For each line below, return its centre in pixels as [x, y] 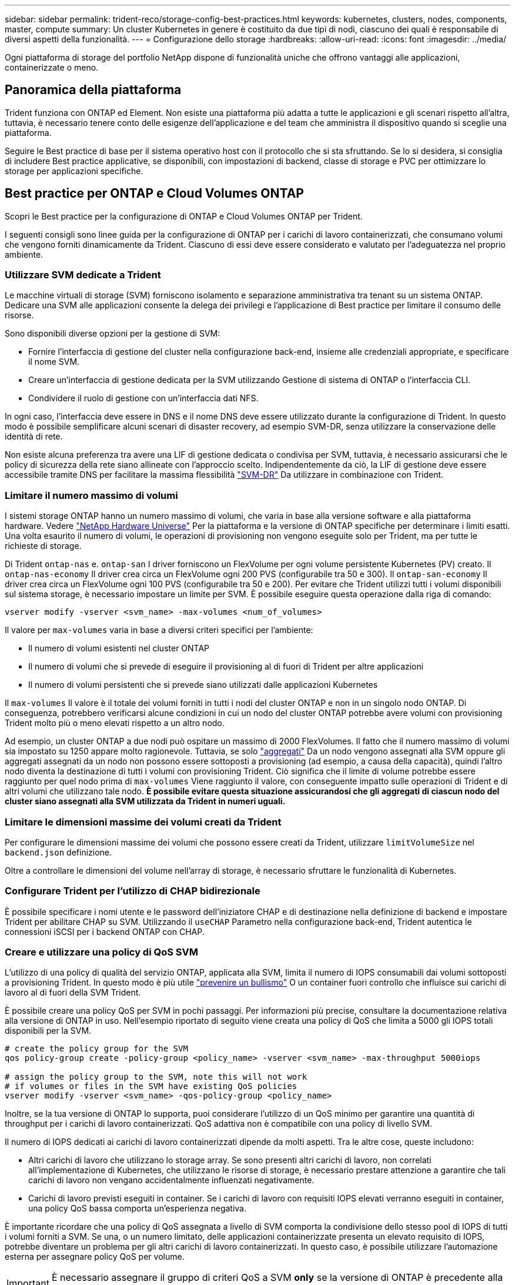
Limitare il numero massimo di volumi [91, 495]
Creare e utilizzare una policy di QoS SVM [101, 952]
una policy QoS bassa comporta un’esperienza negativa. [137, 1209]
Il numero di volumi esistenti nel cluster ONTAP [119, 648]
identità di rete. [34, 437]
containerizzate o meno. [52, 67]
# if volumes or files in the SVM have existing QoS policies [151, 1086]
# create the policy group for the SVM [96, 1049]
